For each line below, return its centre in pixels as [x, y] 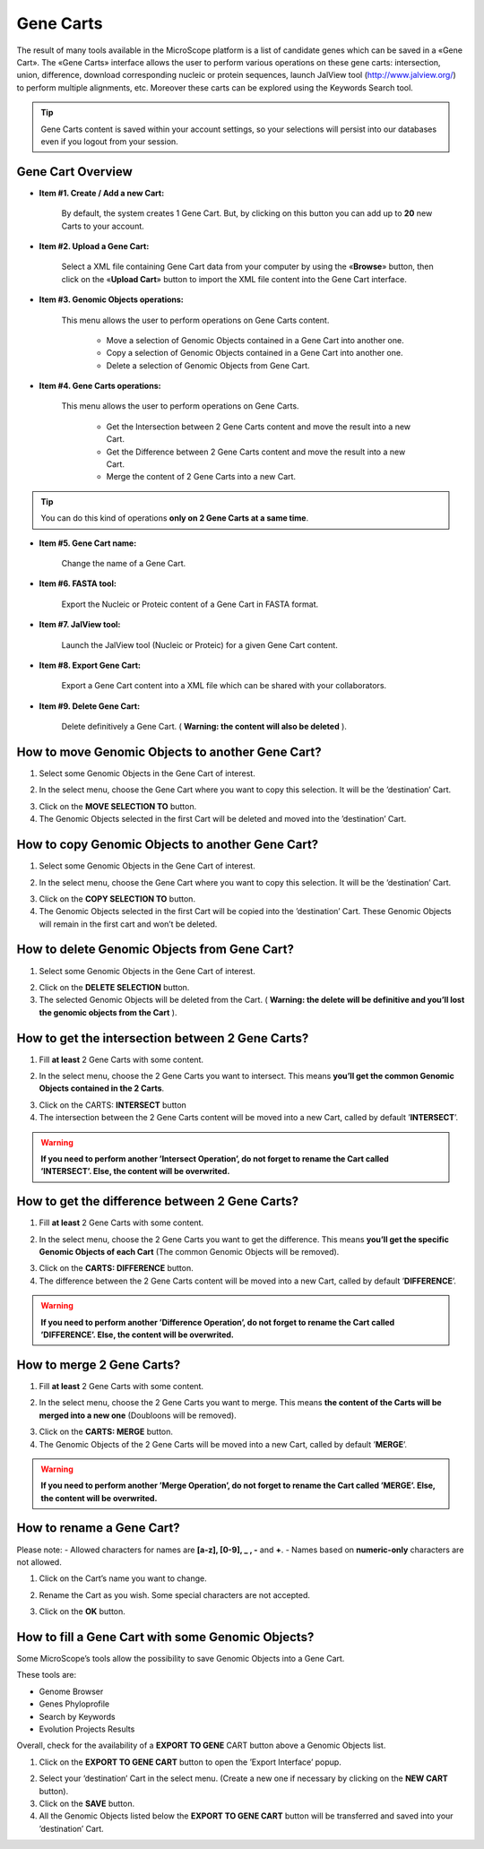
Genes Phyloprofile [74, 1704]
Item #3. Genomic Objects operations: [111, 299]
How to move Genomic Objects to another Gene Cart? [169, 752]
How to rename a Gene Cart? [99, 1528]
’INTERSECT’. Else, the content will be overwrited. [135, 1171]
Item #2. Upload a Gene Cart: [94, 246]
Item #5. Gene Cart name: [88, 543]
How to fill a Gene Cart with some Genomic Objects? [165, 1637]
